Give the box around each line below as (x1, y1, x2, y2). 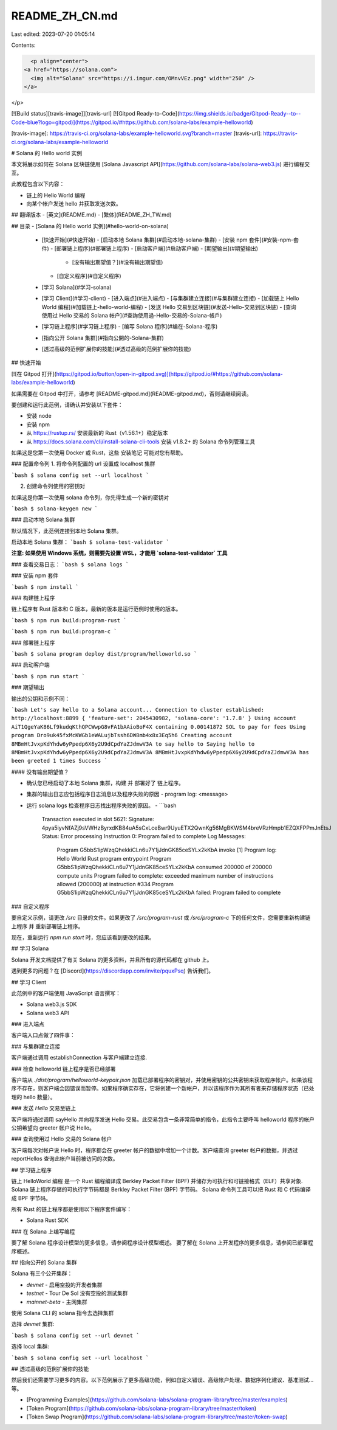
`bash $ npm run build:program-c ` (11, 628, 118, 635)
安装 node (26, 412, 52, 420)
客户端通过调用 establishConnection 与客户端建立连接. (11, 1054, 147, 1061)
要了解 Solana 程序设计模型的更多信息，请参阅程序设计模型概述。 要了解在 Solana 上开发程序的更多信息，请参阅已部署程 (11, 1239, 314, 1246)
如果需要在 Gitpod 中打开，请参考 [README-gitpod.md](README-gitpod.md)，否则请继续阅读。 (11, 390, 252, 397)
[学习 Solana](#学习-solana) (41, 283, 112, 291)
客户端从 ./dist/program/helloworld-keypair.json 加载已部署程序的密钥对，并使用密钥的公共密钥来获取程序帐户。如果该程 (11, 1077, 313, 1084)
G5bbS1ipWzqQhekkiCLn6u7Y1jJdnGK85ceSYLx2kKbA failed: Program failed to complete (56, 889, 281, 897)
